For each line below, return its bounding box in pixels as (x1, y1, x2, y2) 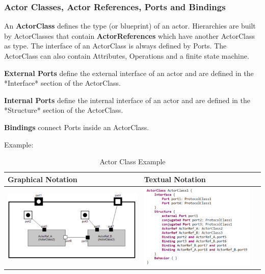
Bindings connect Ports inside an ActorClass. (4, 121, 149, 132)
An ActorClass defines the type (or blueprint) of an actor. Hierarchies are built (4, 20, 256, 31)
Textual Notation (144, 173, 206, 184)
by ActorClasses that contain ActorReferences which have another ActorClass (4, 30, 255, 41)
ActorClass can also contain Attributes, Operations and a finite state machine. (4, 51, 249, 61)
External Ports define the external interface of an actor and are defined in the (4, 67, 254, 78)
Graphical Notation (8, 173, 77, 184)
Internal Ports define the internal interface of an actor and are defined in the (4, 94, 250, 105)
